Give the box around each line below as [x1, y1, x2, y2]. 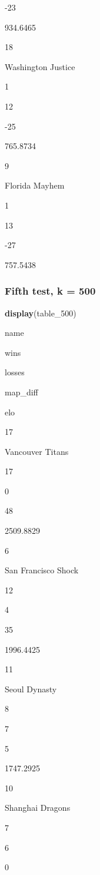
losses [5, 366, 25, 378]
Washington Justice [5, 60, 75, 72]
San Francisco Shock [5, 564, 79, 576]
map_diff [5, 385, 38, 398]
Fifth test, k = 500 [5, 283, 96, 298]
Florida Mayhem [5, 179, 65, 191]
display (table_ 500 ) [5, 306, 76, 319]
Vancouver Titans [5, 445, 69, 457]
